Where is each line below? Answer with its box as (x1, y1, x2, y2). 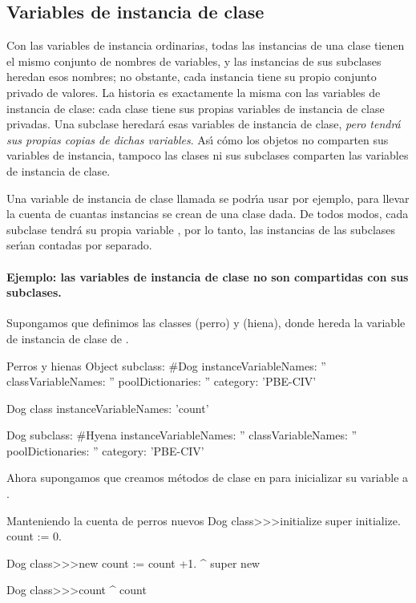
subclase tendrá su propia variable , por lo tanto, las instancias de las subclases (6, 221, 396, 237)
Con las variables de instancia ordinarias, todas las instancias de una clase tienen (6, 37, 405, 54)
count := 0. (6, 528, 62, 544)
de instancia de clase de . (6, 330, 129, 346)
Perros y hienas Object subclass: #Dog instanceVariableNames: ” (6, 357, 326, 374)
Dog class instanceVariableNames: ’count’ (6, 399, 209, 416)
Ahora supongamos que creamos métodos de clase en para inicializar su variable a (6, 469, 409, 486)
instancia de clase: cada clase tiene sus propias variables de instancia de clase (6, 99, 385, 116)
